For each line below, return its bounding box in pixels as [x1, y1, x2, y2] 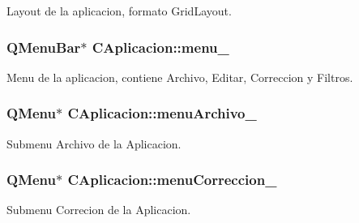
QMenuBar [6, 36, 81, 57]
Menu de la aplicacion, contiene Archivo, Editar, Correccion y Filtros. [6, 68, 353, 85]
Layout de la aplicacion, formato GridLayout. [6, 2, 232, 19]
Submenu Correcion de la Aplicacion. [6, 201, 191, 218]
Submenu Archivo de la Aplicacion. [6, 135, 182, 152]
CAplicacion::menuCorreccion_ [67, 169, 277, 190]
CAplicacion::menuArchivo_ [67, 103, 257, 123]
